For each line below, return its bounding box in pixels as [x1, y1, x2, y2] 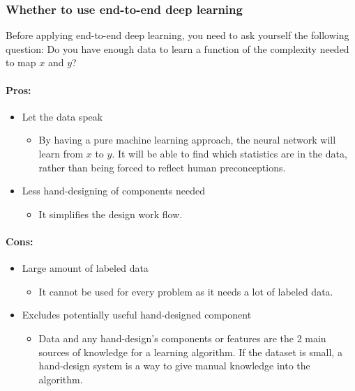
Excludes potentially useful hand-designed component [22, 307, 252, 322]
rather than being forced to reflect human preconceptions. [38, 160, 286, 174]
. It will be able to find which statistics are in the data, [112, 146, 347, 160]
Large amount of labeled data [22, 261, 149, 275]
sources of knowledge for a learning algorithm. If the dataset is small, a [38, 344, 342, 359]
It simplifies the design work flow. [38, 206, 183, 221]
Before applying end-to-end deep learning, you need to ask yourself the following [6, 28, 349, 43]
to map [6, 55, 36, 70]
